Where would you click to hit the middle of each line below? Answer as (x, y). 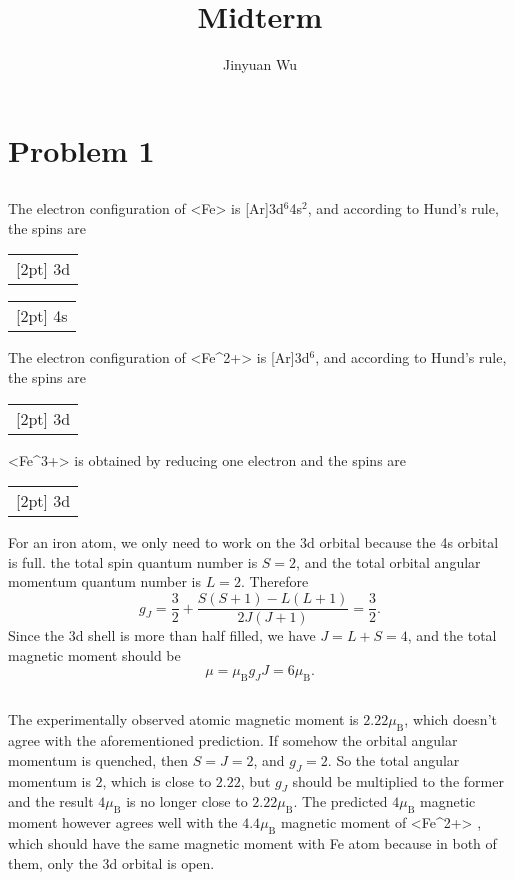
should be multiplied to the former (398, 780)
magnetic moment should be (94, 654)
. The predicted (340, 801)
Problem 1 (81, 149)
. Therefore (274, 581)
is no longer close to (187, 801)
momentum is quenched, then (98, 759)
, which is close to (157, 780)
